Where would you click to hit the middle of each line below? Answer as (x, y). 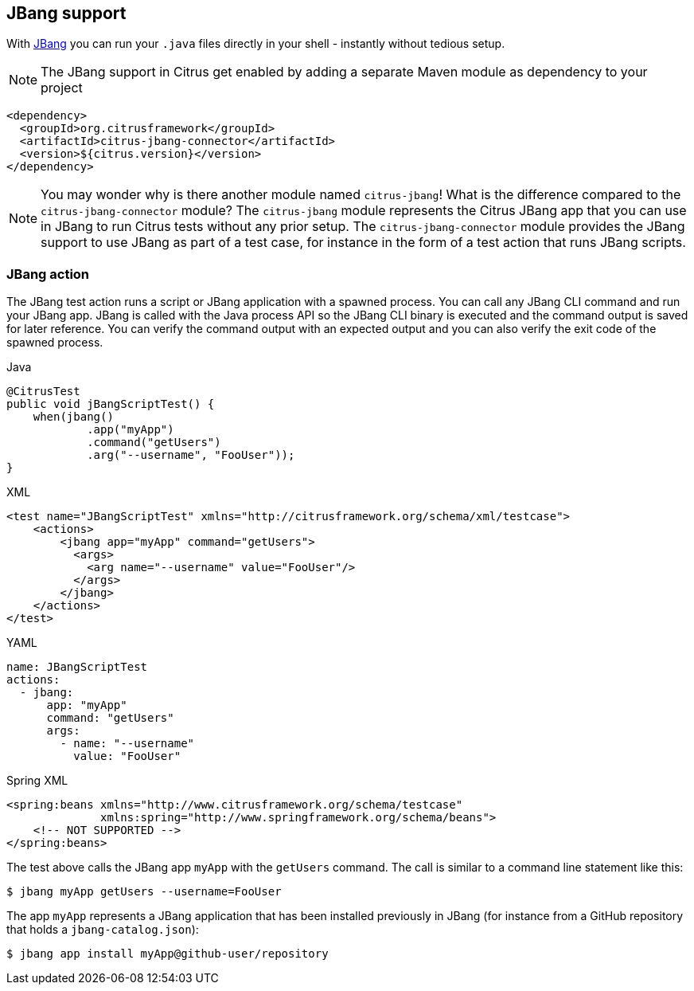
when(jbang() (73, 417)
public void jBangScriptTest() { (111, 404)
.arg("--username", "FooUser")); (191, 455)
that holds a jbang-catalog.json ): (103, 930)
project (62, 88)
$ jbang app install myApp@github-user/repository (168, 954)
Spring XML (37, 781)
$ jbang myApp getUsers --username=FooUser (144, 892)
